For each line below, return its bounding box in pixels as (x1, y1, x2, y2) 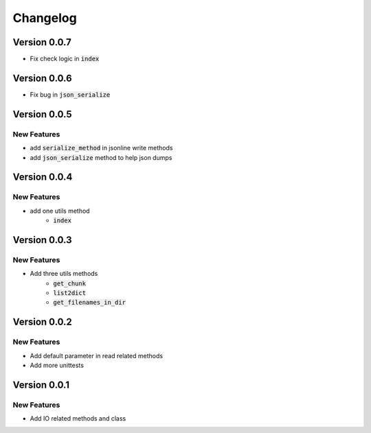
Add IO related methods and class (30, 414, 126, 423)
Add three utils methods (30, 270, 98, 278)
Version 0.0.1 (12, 379, 70, 390)
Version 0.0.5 (12, 108, 72, 120)
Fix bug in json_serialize (30, 90, 111, 99)
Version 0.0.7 (12, 36, 72, 48)
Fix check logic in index (30, 55, 100, 63)
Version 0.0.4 (12, 172, 73, 183)
